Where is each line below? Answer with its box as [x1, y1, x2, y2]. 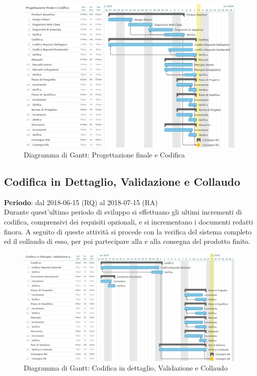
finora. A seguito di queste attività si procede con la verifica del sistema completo [4, 226, 252, 236]
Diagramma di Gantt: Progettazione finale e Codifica [24, 150, 185, 160]
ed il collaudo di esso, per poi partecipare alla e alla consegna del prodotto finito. [4, 236, 251, 246]
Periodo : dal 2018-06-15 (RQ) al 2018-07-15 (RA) [4, 197, 158, 207]
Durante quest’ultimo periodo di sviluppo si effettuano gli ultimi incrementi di [4, 207, 242, 217]
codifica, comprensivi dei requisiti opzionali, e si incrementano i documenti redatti [4, 217, 254, 226]
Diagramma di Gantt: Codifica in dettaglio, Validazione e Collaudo [24, 363, 228, 373]
